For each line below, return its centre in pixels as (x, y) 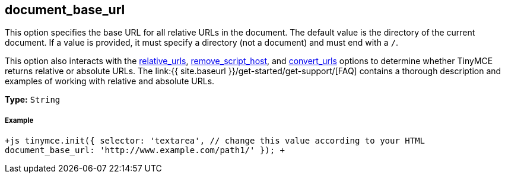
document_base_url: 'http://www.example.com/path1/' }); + (145, 150)
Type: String (33, 100)
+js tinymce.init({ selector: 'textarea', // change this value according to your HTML (215, 141)
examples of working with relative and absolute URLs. (110, 81)
